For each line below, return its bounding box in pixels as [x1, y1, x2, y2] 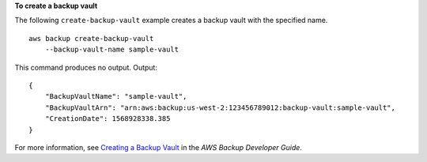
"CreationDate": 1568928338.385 [44, 115, 171, 123]
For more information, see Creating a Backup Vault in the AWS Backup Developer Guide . [14, 142, 302, 152]
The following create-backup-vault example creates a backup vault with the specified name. [14, 16, 328, 25]
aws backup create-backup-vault [28, 34, 154, 43]
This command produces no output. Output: [14, 62, 158, 72]
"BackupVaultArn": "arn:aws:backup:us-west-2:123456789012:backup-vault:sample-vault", [44, 103, 395, 112]
